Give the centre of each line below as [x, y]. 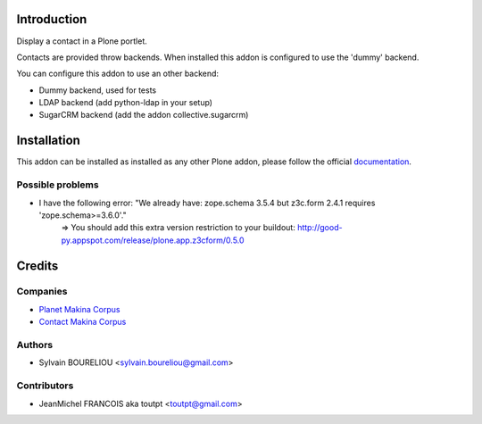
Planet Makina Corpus [79, 309]
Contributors [45, 386]
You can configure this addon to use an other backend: [117, 74]
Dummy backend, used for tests [97, 90]
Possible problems [58, 185]
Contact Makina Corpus [83, 322]
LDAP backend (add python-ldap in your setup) [126, 103]
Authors [35, 345]
